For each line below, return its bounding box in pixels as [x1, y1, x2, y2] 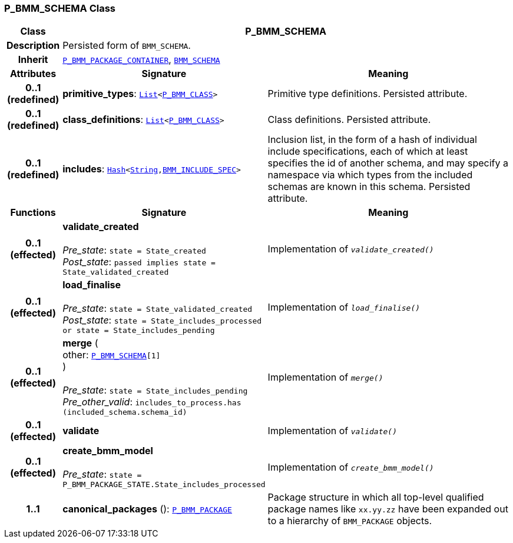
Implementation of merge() [267, 371, 383, 383]
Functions [10, 206, 56, 219]
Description [6, 39, 60, 52]
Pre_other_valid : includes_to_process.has [62, 396, 241, 408]
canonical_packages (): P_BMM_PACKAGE [62, 503, 232, 515]
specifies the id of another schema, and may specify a [267, 157, 509, 169]
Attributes [10, 68, 57, 80]
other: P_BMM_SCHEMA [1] [62, 349, 161, 361]
